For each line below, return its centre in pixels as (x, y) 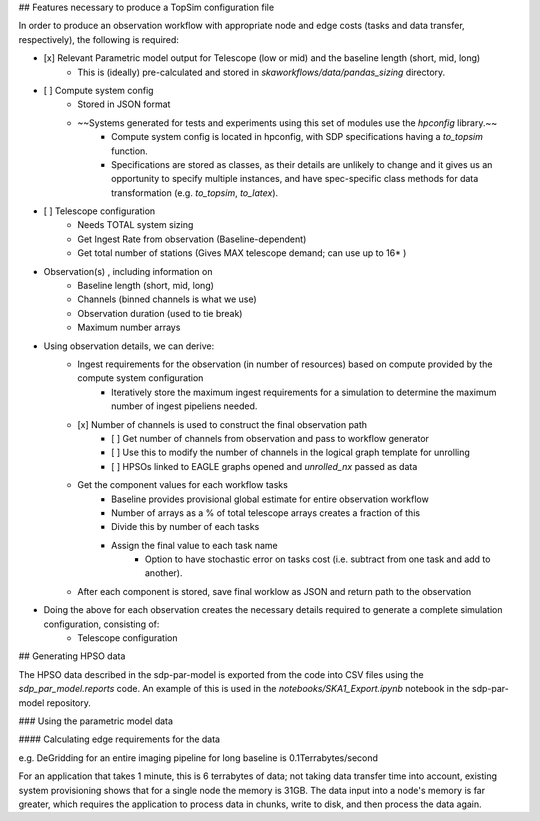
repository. (69, 702)
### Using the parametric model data (96, 721)
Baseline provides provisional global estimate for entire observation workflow (270, 499)
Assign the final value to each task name (195, 545)
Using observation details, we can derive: (129, 346)
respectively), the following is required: (99, 39)
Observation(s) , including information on (128, 271)
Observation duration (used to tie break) (160, 313)
